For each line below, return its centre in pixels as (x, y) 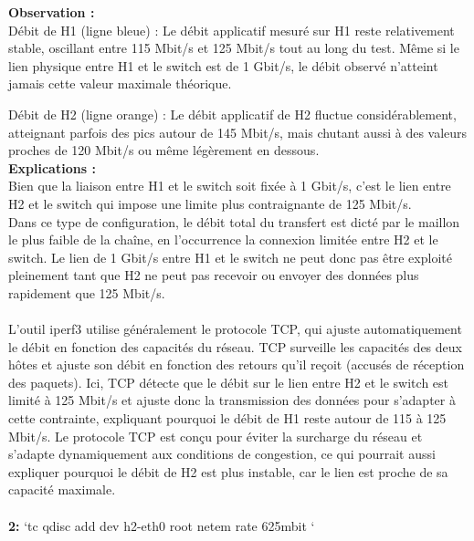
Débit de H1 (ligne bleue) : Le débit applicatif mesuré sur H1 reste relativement (232, 30)
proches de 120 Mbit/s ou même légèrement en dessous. (164, 150)
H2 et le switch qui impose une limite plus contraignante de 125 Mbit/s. (210, 203)
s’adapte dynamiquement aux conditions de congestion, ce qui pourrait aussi (222, 454)
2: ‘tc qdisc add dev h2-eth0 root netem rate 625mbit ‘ (162, 525)
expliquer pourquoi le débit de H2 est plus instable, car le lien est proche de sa (228, 471)
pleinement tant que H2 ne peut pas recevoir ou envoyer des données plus (214, 275)
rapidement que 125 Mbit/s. (87, 292)
